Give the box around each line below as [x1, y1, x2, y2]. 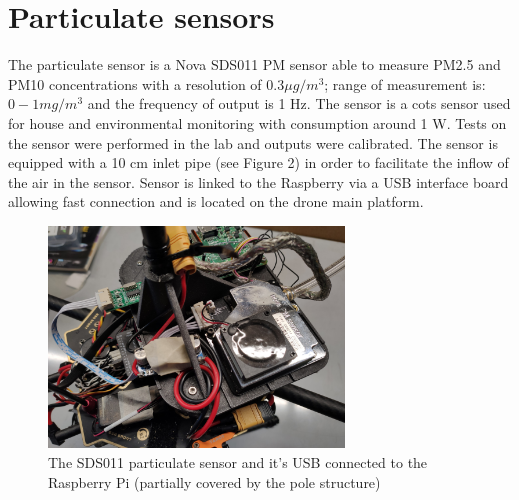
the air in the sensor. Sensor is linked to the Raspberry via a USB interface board [8, 171, 509, 192]
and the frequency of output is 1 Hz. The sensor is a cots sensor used [87, 93, 511, 114]
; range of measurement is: [324, 73, 486, 94]
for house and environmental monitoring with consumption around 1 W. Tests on [8, 112, 507, 133]
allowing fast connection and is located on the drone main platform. [8, 191, 424, 212]
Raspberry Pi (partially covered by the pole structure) [48, 471, 381, 492]
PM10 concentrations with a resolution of [8, 73, 262, 94]
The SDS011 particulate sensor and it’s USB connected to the [48, 452, 428, 473]
